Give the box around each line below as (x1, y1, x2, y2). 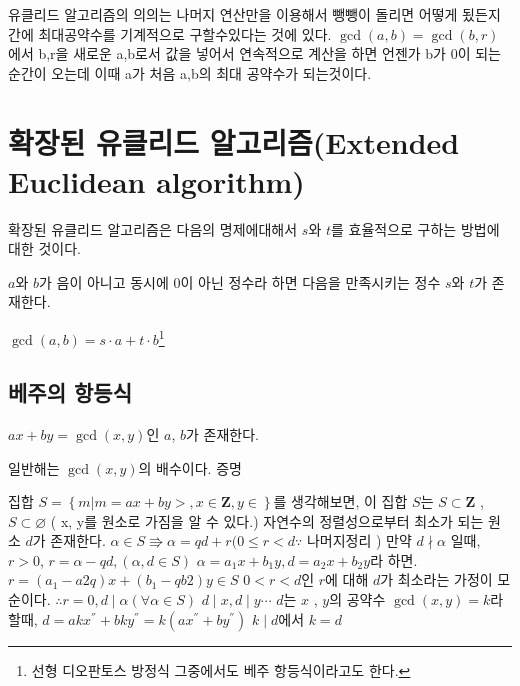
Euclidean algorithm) (8, 160, 305, 201)
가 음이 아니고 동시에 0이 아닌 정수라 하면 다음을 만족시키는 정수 (38, 271, 441, 292)
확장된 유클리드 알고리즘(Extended (8, 121, 460, 162)
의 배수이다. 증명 (138, 457, 242, 478)
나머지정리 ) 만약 (306, 530, 412, 551)
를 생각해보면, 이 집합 (273, 491, 408, 512)
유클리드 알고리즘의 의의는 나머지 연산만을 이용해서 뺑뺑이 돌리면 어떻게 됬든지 (8, 4, 501, 24)
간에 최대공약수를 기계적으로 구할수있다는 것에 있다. (8, 23, 332, 44)
